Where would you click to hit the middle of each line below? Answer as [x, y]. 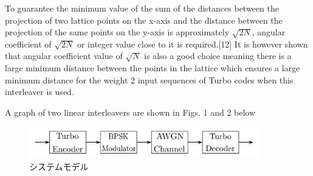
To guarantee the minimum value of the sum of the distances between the [142, 8]
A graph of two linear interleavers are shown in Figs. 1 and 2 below [130, 112]
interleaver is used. [40, 92]
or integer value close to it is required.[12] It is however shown [192, 44]
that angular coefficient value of [64, 56]
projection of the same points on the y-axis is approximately [117, 32]
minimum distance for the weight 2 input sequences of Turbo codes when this [149, 79]
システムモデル [59, 166]
